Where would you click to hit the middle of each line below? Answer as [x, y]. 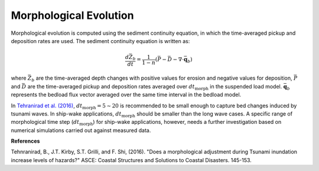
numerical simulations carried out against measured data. [81, 130]
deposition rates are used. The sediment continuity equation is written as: [100, 41]
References [25, 141]
